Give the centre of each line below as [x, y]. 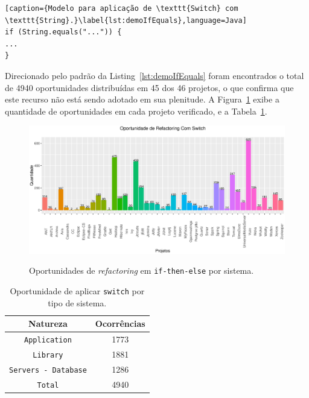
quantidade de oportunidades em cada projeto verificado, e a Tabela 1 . [136, 111]
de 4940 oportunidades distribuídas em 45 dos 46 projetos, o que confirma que [149, 87]
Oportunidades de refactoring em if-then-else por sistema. [142, 270]
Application [48, 340]
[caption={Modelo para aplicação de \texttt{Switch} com [122, 8]
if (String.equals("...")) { [63, 32]
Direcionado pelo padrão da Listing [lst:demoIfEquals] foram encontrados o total [154, 75]
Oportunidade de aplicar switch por [77, 291]
